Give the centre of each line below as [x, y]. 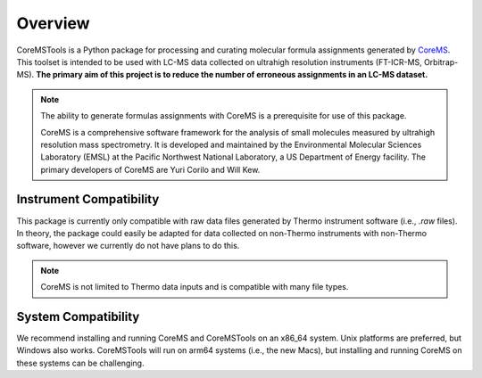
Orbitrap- [441, 62]
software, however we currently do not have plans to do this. [128, 246]
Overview [53, 23]
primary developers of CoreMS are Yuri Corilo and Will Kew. [150, 169]
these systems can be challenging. [80, 363]
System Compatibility [78, 316]
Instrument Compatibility [88, 199]
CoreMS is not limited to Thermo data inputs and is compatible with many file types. [195, 287]
